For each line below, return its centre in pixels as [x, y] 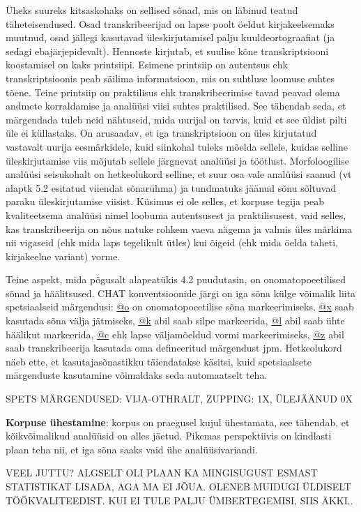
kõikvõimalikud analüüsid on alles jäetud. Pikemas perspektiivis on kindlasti [169, 436]
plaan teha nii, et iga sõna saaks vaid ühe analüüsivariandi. [132, 449]
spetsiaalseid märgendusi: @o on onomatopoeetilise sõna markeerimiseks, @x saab [180, 307]
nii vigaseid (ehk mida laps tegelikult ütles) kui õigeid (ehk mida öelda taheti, [172, 242]
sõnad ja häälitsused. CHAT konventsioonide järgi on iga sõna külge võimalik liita [181, 293]
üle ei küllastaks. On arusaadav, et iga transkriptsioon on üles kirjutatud [161, 133]
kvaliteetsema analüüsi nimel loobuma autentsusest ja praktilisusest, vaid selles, [176, 214]
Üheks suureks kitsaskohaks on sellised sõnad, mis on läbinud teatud [152, 10]
